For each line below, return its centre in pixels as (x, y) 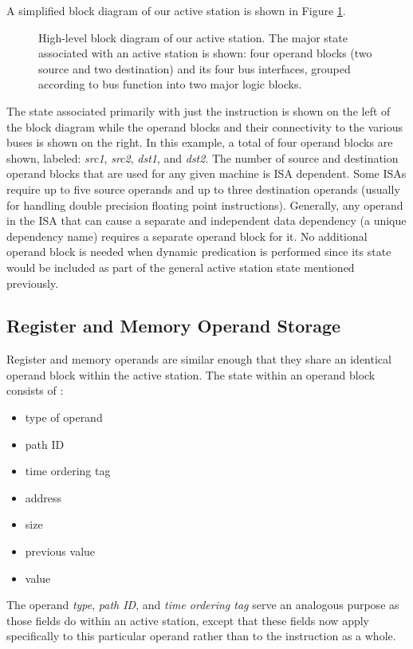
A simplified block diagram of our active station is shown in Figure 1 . (176, 10)
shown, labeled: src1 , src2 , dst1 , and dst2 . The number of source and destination (203, 157)
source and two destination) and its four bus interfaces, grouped (195, 68)
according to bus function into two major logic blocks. (170, 84)
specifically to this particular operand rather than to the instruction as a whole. (201, 636)
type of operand (64, 417)
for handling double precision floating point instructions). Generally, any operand (205, 205)
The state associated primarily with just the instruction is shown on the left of (199, 110)
